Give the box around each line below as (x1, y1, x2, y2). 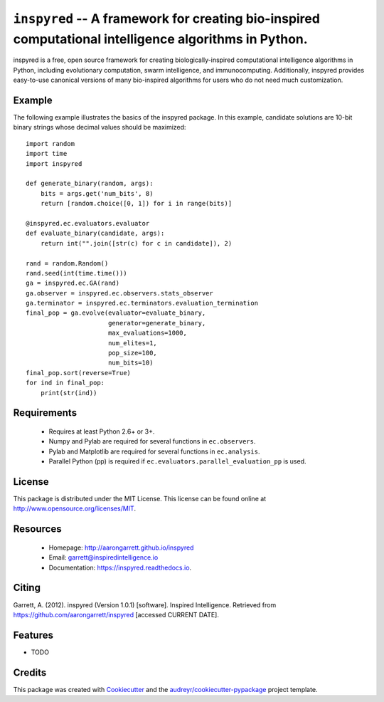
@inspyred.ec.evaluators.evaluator (26, 219, 150, 227)
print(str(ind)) (40, 389, 97, 397)
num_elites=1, (107, 339, 158, 347)
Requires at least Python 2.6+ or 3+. (48, 427, 155, 436)
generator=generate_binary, (107, 319, 206, 327)
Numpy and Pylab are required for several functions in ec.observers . (48, 437, 256, 446)
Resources (13, 523, 62, 535)
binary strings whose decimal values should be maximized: (13, 123, 186, 132)
